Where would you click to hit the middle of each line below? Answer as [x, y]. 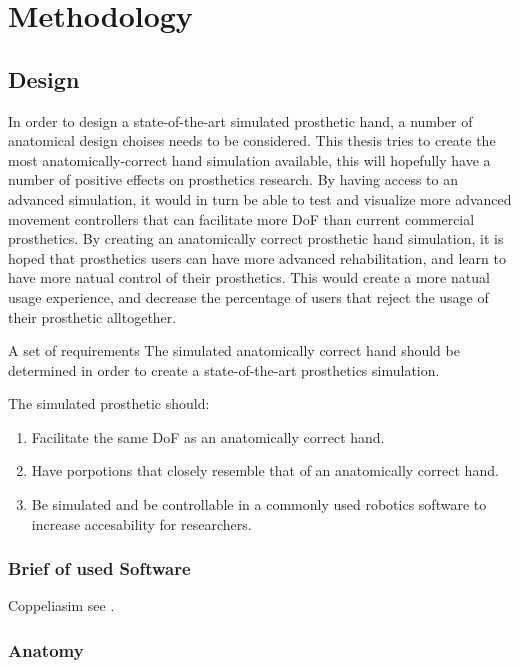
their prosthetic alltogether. [92, 316]
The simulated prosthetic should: [109, 403]
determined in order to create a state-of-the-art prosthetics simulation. [224, 369]
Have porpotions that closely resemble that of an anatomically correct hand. [265, 470]
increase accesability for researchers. [141, 523]
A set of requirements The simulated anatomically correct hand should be [234, 350]
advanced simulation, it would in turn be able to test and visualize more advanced [260, 198]
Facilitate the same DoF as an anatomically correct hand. [208, 436]
